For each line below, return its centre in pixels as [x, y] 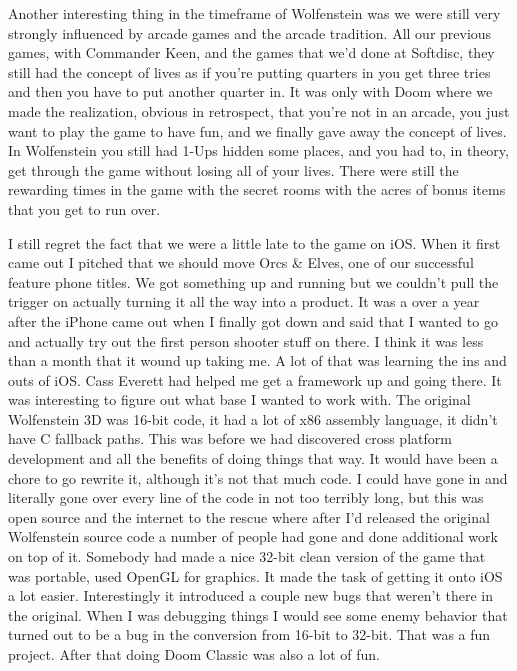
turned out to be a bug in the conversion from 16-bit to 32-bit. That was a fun [249, 634]
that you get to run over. [84, 208]
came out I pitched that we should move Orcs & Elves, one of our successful [241, 262]
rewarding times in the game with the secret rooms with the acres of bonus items [257, 189]
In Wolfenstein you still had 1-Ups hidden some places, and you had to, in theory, [258, 150]
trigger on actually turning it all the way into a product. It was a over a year [244, 301]
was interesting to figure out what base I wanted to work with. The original [239, 399]
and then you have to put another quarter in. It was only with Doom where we [250, 91]
